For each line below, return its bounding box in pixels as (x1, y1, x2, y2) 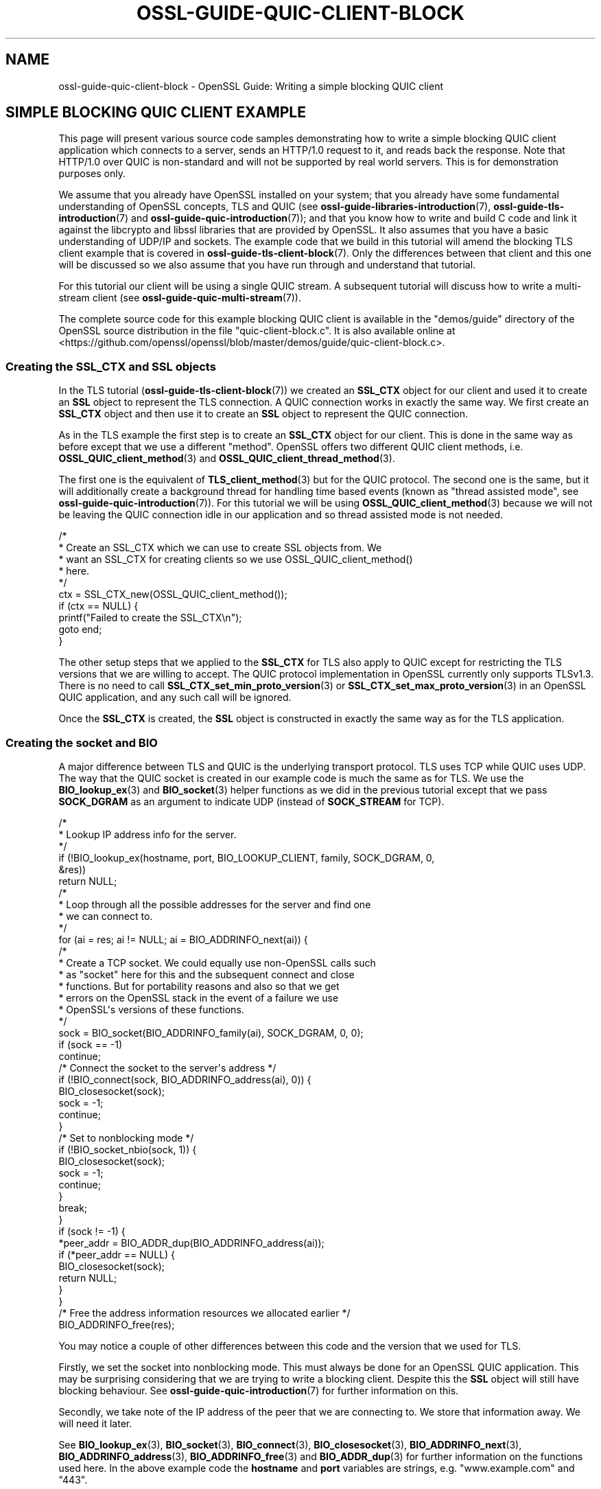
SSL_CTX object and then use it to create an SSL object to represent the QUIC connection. (58, 408, 468, 420)
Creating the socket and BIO (5, 735, 158, 750)
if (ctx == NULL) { (58, 600, 139, 612)
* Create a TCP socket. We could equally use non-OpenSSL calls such (58, 956, 376, 969)
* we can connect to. (58, 910, 153, 922)
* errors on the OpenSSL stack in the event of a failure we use (58, 991, 339, 1004)
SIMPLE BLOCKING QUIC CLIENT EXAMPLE (5, 104, 306, 122)
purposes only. (58, 168, 126, 180)
